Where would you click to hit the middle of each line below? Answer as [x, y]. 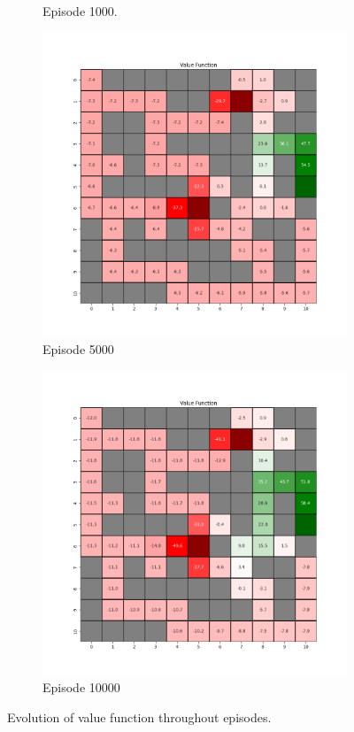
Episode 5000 [78, 349]
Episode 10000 [81, 687]
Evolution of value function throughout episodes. [139, 717]
